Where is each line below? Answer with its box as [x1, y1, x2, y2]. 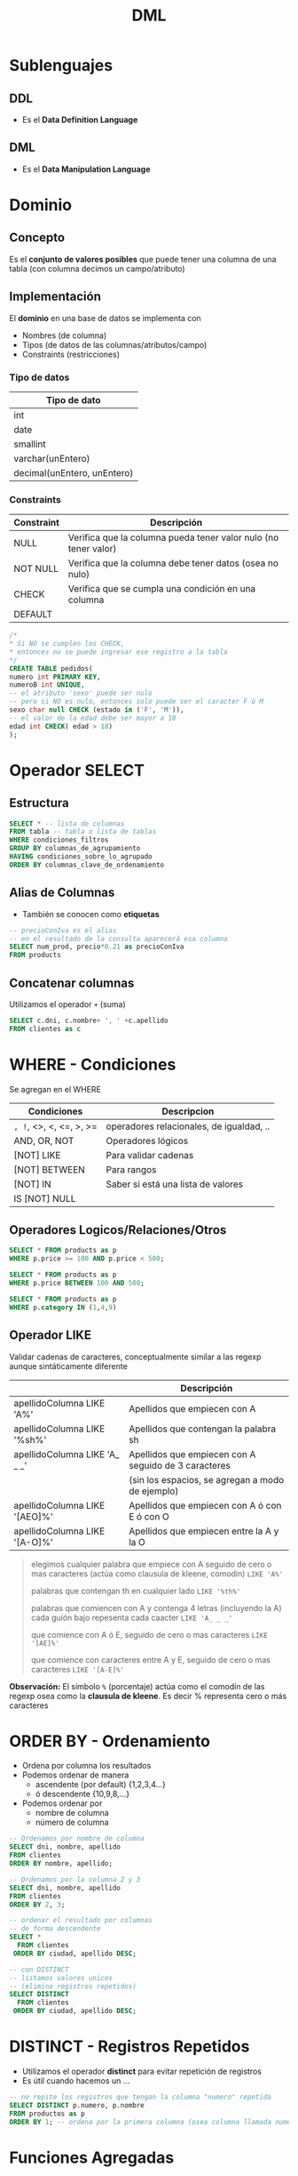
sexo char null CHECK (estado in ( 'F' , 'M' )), [9, 705, 184, 714]
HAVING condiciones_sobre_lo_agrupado [9, 852, 153, 861]
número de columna [35, 1817, 109, 1828]
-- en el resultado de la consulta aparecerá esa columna [9, 934, 228, 943]
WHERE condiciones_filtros [9, 835, 109, 845]
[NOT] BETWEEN [13, 1163, 86, 1175]
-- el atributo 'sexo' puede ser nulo [9, 689, 153, 698]
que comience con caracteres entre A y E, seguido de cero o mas [30, 1654, 271, 1664]
